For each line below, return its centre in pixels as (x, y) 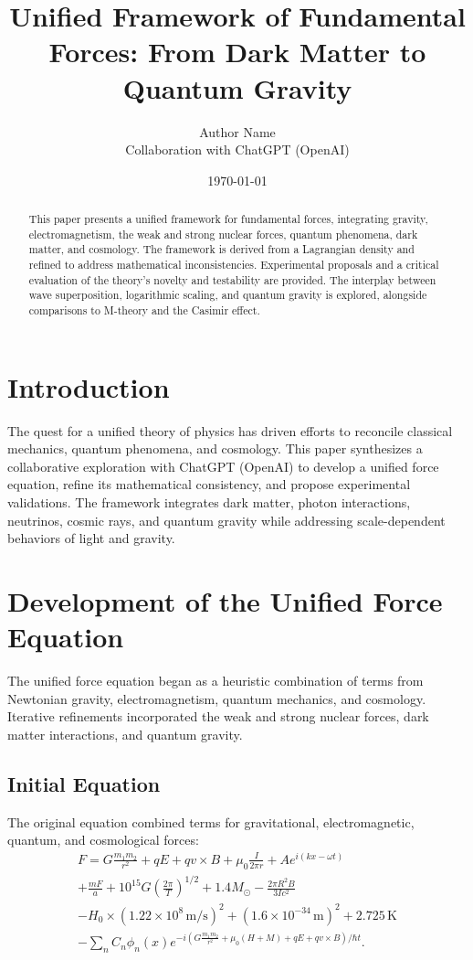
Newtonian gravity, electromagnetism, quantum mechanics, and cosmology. (217, 698)
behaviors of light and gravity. (91, 538)
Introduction (89, 386)
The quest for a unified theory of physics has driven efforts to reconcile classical (230, 430)
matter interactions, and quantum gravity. (125, 734)
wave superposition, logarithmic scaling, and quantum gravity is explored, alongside (228, 295)
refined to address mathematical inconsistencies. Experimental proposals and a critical (234, 265)
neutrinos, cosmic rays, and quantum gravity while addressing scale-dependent (226, 520)
